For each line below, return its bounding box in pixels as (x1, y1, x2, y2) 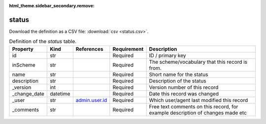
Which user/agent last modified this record (149, 97, 248, 103)
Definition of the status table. (9, 38, 77, 45)
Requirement (112, 46, 144, 52)
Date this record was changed (149, 90, 219, 97)
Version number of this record (149, 84, 219, 91)
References (75, 46, 103, 52)
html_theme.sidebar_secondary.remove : (9, 3, 95, 8)
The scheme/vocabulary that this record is (149, 58, 248, 65)
